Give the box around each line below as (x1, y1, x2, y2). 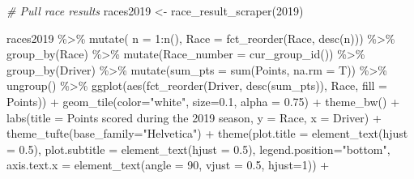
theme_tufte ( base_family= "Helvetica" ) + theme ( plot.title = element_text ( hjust (6, 125, 408, 142)
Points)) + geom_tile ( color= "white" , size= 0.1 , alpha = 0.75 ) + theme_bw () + (6, 92, 400, 109)
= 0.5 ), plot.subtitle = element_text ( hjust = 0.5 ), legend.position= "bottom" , (6, 140, 391, 157)
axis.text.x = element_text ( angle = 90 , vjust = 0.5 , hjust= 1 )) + (6, 156, 330, 173)
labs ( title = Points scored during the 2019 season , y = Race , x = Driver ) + (6, 109, 382, 126)
